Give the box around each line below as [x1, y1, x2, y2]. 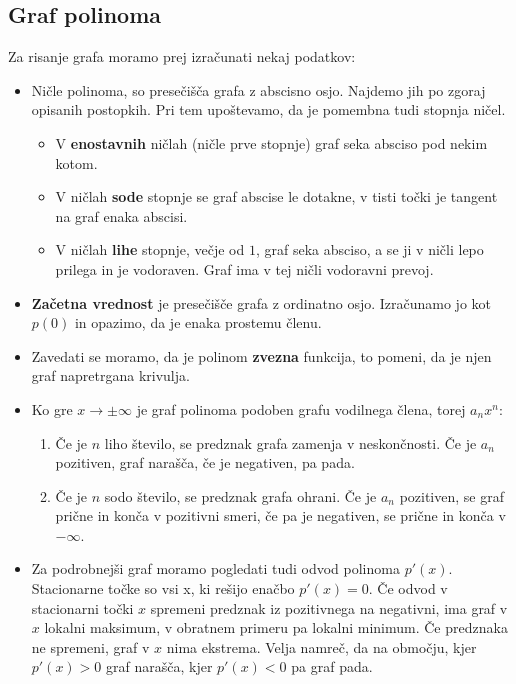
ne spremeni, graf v [31, 636, 150, 657]
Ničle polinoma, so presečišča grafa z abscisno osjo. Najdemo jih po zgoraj [31, 79, 486, 100]
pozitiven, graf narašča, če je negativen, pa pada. [55, 452, 355, 473]
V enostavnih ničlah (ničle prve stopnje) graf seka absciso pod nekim [55, 132, 488, 153]
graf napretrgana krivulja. [31, 365, 190, 386]
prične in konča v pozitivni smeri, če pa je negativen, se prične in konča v [55, 505, 506, 526]
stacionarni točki [31, 597, 134, 618]
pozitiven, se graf [399, 485, 504, 506]
